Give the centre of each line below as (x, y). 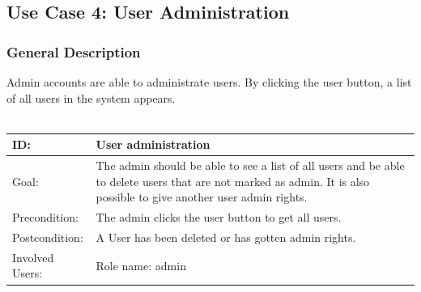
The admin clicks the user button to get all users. (219, 217)
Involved (33, 257)
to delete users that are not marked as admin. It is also (233, 181)
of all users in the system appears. (91, 97)
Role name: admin (141, 265)
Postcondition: (48, 237)
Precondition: (45, 217)
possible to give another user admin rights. (202, 197)
